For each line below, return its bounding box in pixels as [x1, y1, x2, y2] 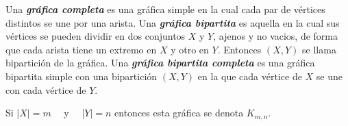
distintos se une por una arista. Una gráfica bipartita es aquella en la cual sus [5, 15, 340, 29]
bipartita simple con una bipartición [5, 68, 158, 83]
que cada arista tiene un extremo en [5, 42, 157, 56]
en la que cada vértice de [197, 68, 302, 83]
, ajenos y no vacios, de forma [213, 29, 338, 43]
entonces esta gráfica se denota [114, 105, 244, 120]
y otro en [171, 42, 209, 56]
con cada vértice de [5, 82, 86, 97]
